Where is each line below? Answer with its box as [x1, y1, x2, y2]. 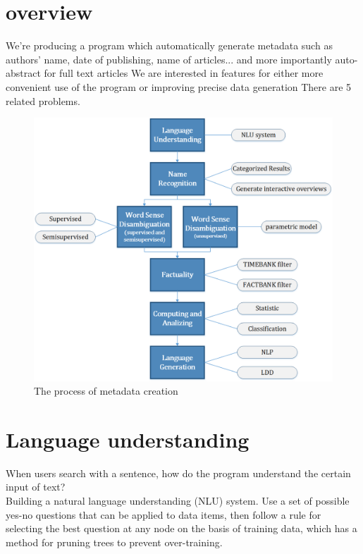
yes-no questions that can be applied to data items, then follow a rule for [6, 507, 321, 522]
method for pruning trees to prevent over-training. [6, 534, 223, 549]
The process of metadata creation [34, 383, 178, 398]
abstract [6, 66, 41, 80]
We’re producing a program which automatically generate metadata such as [6, 38, 333, 53]
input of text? [6, 479, 66, 494]
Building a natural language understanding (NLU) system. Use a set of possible [6, 493, 350, 508]
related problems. [6, 93, 80, 108]
